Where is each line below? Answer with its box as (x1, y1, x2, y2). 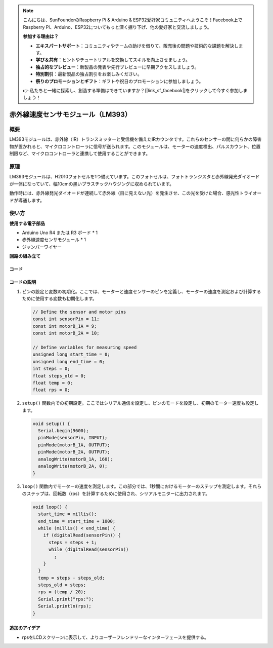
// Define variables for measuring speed (32, 345, 137, 350)
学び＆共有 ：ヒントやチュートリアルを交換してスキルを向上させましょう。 (35, 57, 191, 63)
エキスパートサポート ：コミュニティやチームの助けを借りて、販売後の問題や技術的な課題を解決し (35, 43, 239, 49)
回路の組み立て (9, 253, 40, 259)
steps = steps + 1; (49, 540, 97, 545)
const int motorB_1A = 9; (32, 323, 97, 329)
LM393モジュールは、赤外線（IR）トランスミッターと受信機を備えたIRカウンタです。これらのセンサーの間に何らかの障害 (9, 136, 262, 142)
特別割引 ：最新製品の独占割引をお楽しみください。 (35, 71, 142, 77)
